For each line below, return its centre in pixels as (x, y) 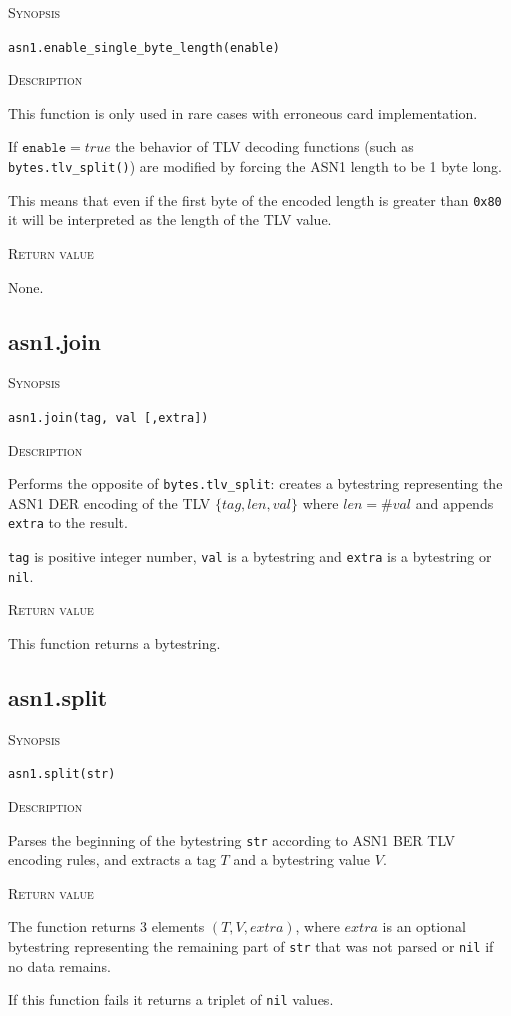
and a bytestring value (302, 859)
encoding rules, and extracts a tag (112, 859)
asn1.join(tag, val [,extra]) (108, 417)
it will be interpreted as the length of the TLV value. (170, 219)
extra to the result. (68, 522)
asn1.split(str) (62, 774)
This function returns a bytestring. (114, 642)
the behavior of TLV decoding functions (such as (264, 146)
